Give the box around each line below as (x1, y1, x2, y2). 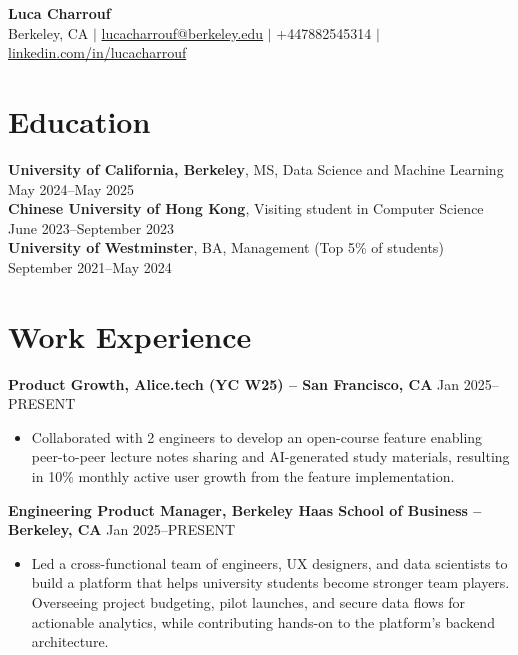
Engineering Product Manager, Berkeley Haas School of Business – (8, 499, 482, 520)
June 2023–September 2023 (8, 217, 174, 238)
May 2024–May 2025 (8, 178, 134, 199)
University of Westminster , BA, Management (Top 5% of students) (8, 237, 444, 258)
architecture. (31, 631, 109, 652)
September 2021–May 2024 (8, 256, 172, 277)
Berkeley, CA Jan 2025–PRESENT (8, 519, 236, 540)
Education (8, 100, 151, 141)
